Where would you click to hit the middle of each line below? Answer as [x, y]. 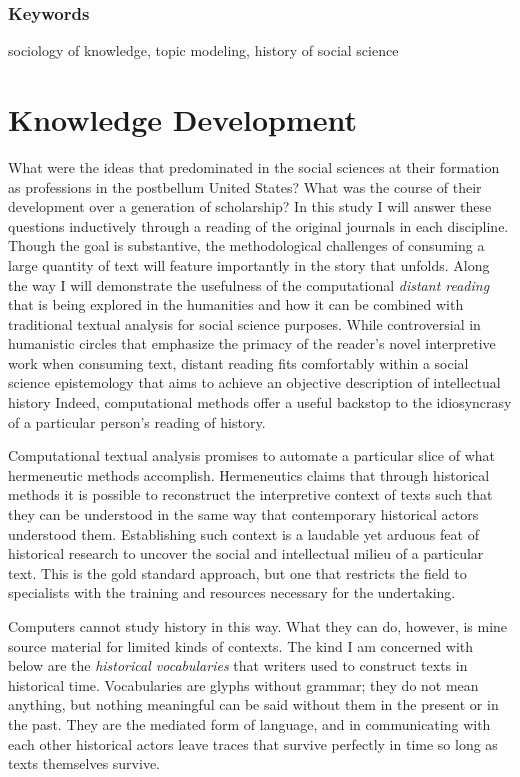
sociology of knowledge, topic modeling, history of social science [203, 50]
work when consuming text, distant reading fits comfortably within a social [238, 362]
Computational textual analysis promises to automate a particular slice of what [252, 455]
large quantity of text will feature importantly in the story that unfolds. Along [249, 264]
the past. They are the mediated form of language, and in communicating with [249, 723]
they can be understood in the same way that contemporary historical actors [243, 514]
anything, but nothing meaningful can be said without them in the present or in [253, 704]
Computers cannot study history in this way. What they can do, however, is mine [258, 626]
